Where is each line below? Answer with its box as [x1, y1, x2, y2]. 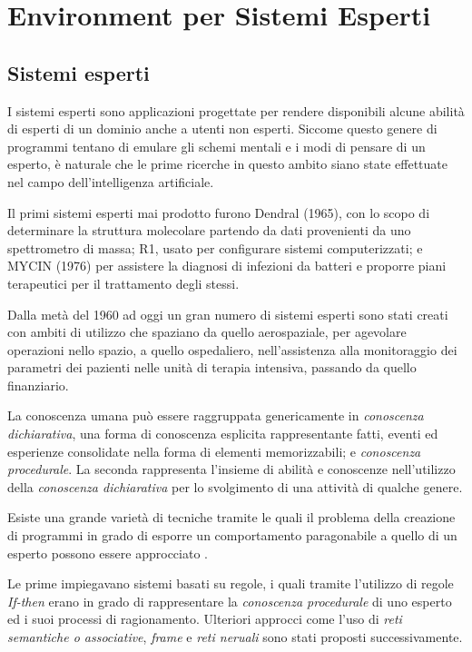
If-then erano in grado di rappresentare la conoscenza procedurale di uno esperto [7, 591, 452, 610]
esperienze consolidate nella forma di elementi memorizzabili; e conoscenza [7, 441, 421, 460]
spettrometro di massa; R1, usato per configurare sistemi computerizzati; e [7, 238, 423, 257]
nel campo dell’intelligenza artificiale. [7, 172, 214, 191]
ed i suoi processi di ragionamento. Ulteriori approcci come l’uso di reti [7, 609, 402, 628]
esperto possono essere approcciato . [7, 543, 208, 562]
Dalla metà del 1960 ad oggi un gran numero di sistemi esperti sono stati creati [7, 304, 448, 323]
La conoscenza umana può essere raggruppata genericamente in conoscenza [7, 406, 424, 425]
